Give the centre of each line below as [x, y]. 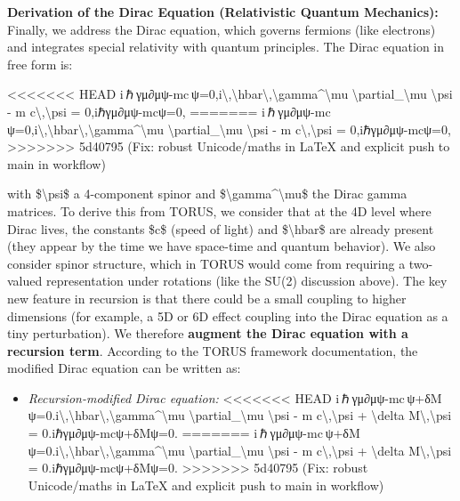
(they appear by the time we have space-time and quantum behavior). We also [222, 246]
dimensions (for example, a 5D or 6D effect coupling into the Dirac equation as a [228, 315]
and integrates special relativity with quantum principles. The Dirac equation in [226, 47]
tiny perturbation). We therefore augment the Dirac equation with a [208, 333]
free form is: [40, 64]
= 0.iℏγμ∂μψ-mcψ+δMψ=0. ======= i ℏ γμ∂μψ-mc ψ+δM [194, 433]
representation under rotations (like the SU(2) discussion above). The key [246, 281]
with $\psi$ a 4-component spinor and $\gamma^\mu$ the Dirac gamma [207, 194]
